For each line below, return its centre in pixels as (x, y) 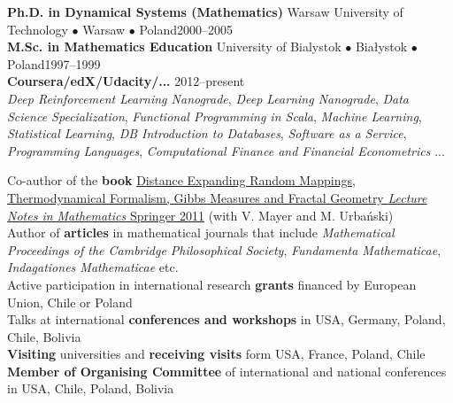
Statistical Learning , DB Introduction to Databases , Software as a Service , (207, 133)
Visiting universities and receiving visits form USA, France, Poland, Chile (216, 354)
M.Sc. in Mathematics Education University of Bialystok (174, 46)
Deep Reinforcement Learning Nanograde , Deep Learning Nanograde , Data (208, 98)
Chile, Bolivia (44, 336)
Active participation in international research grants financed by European (212, 284)
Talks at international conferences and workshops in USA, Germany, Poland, (226, 319)
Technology (38, 29)
